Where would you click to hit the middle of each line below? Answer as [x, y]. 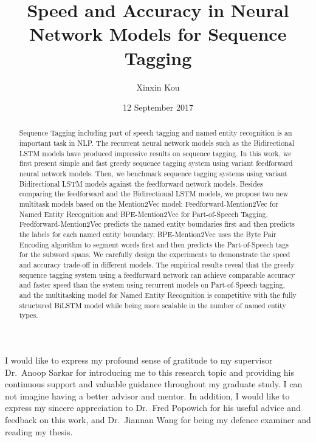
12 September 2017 [158, 107]
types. [29, 315]
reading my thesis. [39, 431]
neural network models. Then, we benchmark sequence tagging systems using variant [153, 174]
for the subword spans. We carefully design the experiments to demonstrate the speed [155, 254]
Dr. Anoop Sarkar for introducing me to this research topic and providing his [150, 372]
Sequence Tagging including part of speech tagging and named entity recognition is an [156, 133]
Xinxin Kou [158, 87]
